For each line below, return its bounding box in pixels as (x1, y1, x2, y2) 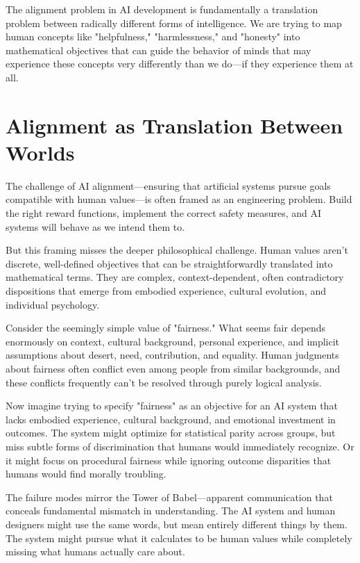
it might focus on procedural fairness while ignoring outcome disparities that (6, 452, 332, 467)
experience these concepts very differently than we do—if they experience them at (6, 56, 354, 71)
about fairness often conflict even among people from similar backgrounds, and (6, 361, 341, 375)
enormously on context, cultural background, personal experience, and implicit (6, 334, 340, 348)
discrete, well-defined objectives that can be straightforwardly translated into (6, 256, 333, 270)
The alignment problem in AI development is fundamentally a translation (6, 2, 318, 16)
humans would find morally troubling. (6, 466, 166, 481)
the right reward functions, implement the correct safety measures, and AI (6, 206, 322, 220)
